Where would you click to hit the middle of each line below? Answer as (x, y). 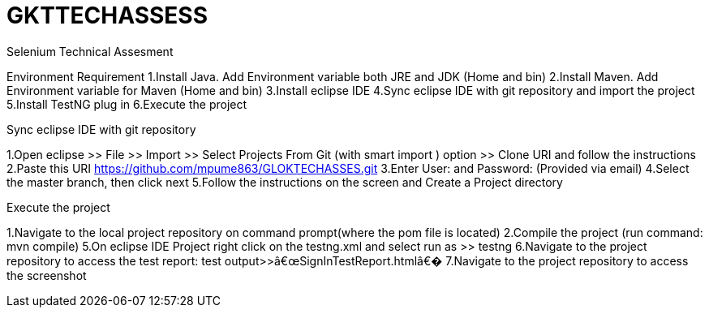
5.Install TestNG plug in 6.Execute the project (127, 104)
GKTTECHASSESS (107, 15)
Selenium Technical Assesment (90, 51)
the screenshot (47, 275)
